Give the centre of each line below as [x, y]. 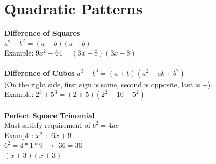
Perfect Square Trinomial [49, 115]
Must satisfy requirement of [47, 125]
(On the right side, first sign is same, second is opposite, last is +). [109, 84]
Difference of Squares [42, 33]
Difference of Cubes [39, 73]
